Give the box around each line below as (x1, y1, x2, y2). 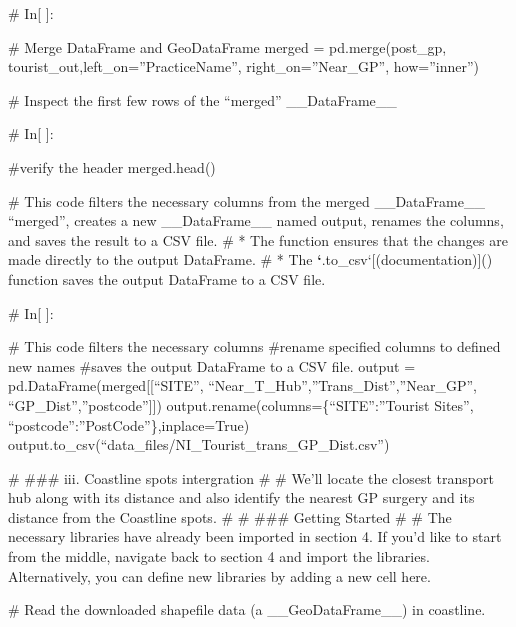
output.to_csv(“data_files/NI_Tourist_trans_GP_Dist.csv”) (8, 434, 390, 455)
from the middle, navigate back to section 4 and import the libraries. (8, 546, 430, 567)
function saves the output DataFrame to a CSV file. (8, 268, 326, 289)
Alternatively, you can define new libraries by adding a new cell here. (8, 565, 431, 586)
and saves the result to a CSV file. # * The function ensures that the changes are (8, 229, 508, 250)
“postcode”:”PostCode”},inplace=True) (8, 414, 250, 435)
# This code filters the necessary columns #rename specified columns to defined (8, 336, 501, 357)
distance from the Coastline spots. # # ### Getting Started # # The (8, 506, 452, 527)
